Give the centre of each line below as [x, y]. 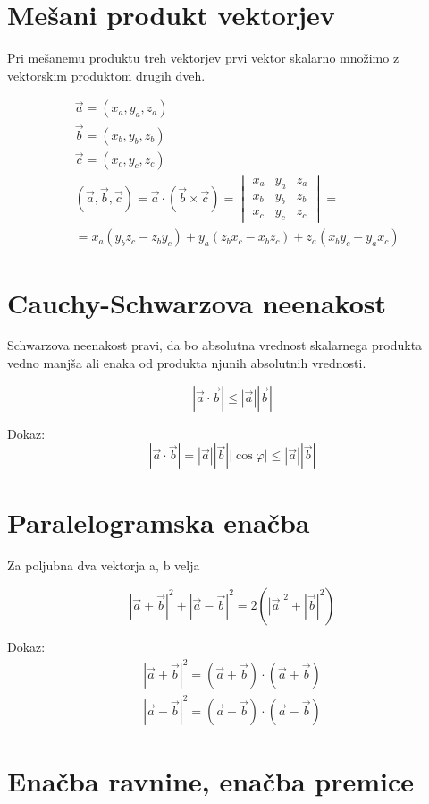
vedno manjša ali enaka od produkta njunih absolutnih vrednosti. [187, 363]
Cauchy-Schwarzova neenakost [197, 302]
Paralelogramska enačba [159, 522]
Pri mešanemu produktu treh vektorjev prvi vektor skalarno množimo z [203, 58]
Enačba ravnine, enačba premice [211, 780]
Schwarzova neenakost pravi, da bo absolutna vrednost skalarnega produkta [215, 345]
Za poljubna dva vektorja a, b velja [104, 565]
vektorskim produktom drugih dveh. [106, 75]
